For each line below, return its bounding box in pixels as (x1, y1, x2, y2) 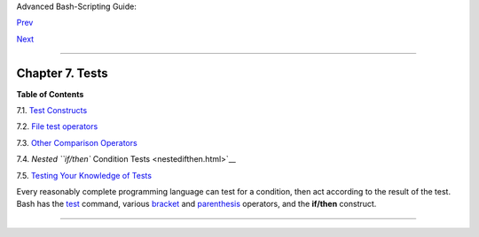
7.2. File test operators (16, 121, 98, 132)
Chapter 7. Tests (16, 65, 108, 80)
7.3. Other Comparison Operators (16, 137, 137, 148)
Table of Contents (16, 88, 84, 99)
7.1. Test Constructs (16, 105, 88, 116)
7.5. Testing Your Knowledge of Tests (16, 170, 153, 180)
